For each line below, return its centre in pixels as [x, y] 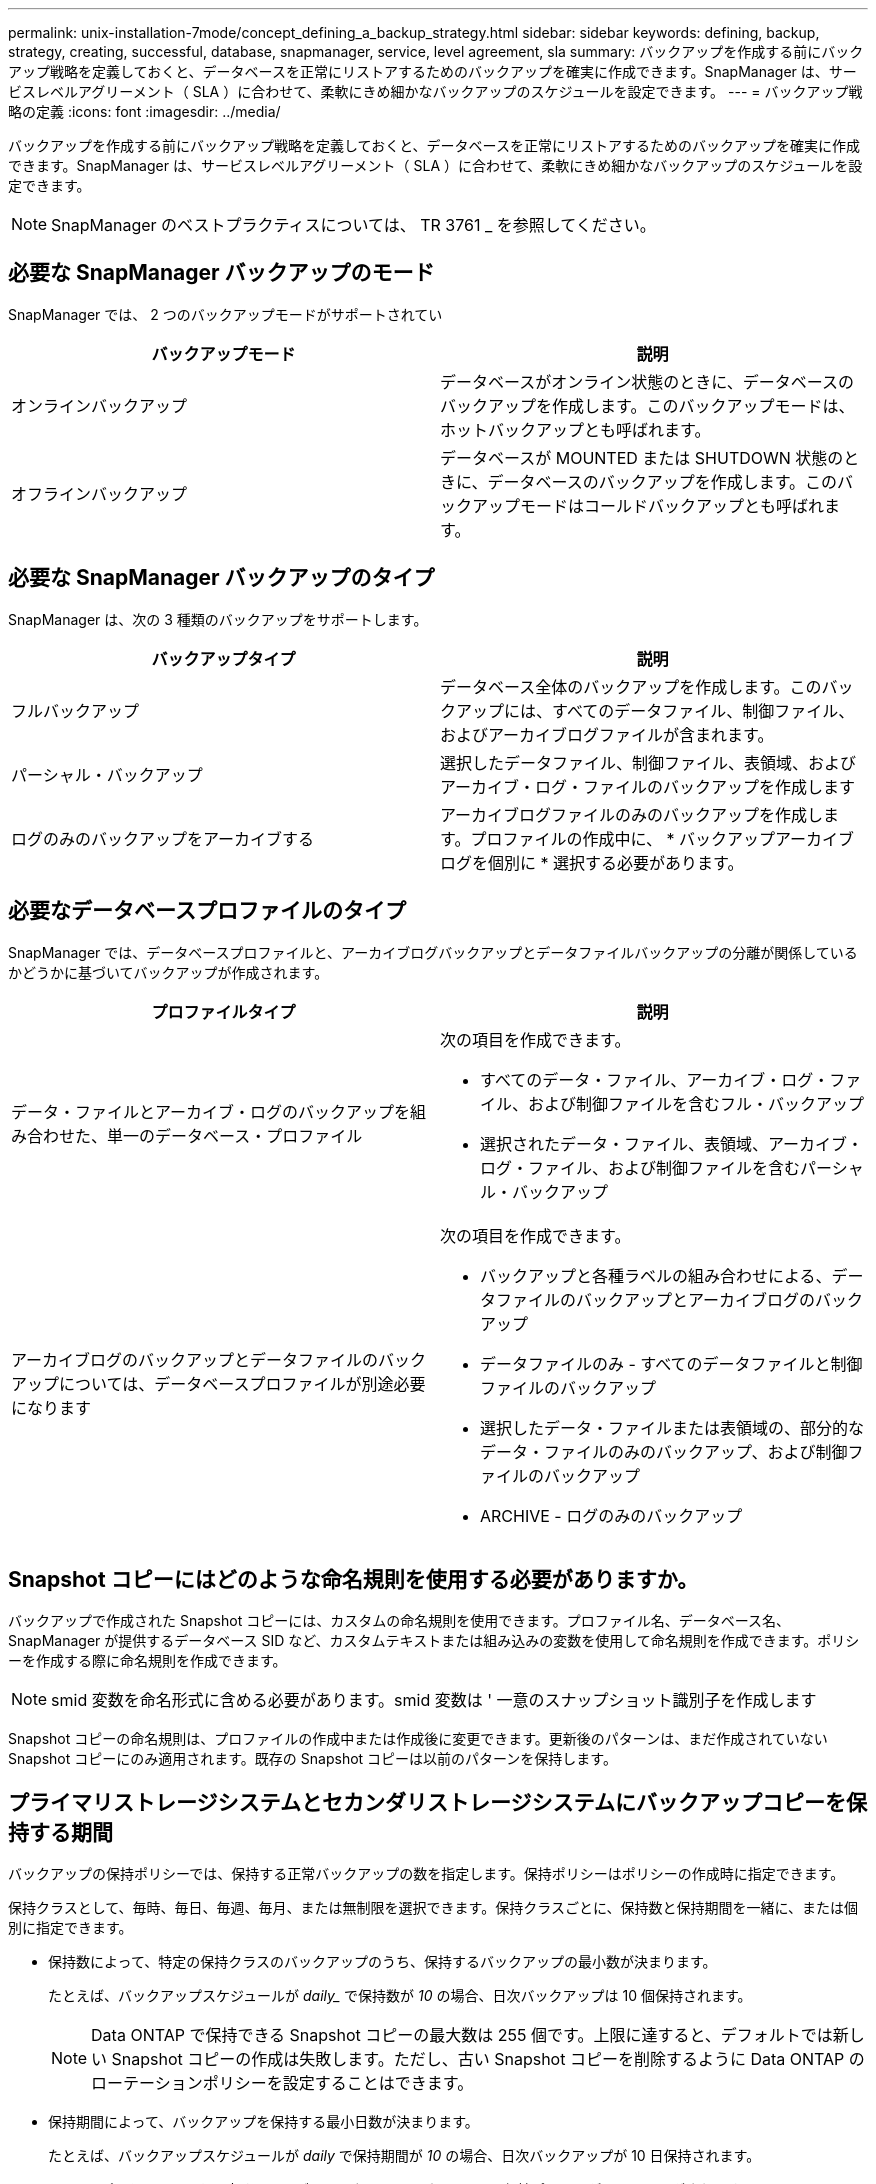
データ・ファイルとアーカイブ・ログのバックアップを [211, 1111]
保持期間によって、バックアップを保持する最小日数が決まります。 [263, 2122]
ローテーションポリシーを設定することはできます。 [282, 2083]
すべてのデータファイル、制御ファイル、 [703, 710]
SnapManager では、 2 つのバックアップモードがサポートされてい [225, 314]
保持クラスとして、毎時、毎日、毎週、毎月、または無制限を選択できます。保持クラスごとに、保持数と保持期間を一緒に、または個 [433, 1908]
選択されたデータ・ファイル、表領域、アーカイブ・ [672, 1143]
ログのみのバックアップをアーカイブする [163, 838]
